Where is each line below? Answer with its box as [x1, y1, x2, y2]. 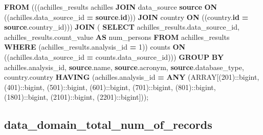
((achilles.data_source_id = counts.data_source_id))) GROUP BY [4, 51, 224, 62]
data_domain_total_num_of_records [4, 117, 212, 132]
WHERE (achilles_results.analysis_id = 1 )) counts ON [4, 41, 186, 52]
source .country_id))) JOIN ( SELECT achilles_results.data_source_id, [4, 21, 239, 32]
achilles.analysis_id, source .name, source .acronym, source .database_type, [4, 61, 244, 72]
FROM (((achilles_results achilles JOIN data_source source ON [4, 2, 217, 12]
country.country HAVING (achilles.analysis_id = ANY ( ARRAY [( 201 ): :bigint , [4, 72, 259, 82]
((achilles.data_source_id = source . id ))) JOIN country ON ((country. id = [4, 11, 249, 22]
